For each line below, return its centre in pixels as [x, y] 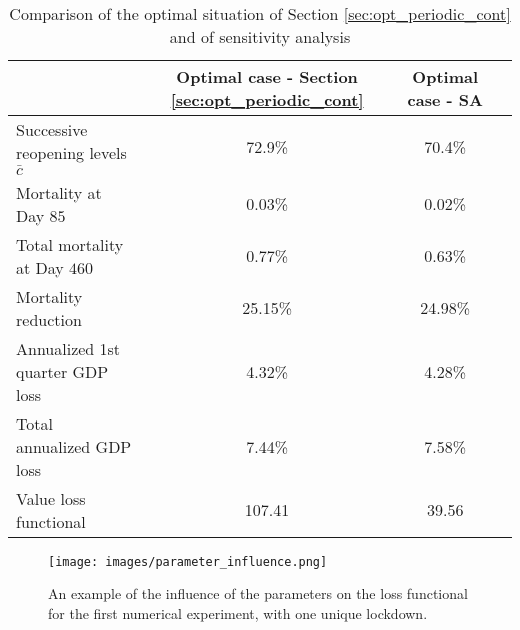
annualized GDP [74, 446]
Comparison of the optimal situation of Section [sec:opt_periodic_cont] [260, 13]
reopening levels [71, 152]
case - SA [445, 99]
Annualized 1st [68, 348]
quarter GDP [62, 371]
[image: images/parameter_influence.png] [188, 561]
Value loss [51, 498]
